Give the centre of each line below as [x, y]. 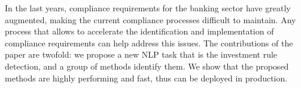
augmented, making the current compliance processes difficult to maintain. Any [150, 19]
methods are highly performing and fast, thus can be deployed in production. [146, 78]
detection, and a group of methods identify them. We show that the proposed [147, 66]
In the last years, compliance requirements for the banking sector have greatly [148, 8]
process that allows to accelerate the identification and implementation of [139, 31]
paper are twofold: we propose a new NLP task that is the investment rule [141, 54]
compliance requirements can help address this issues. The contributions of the [149, 43]
